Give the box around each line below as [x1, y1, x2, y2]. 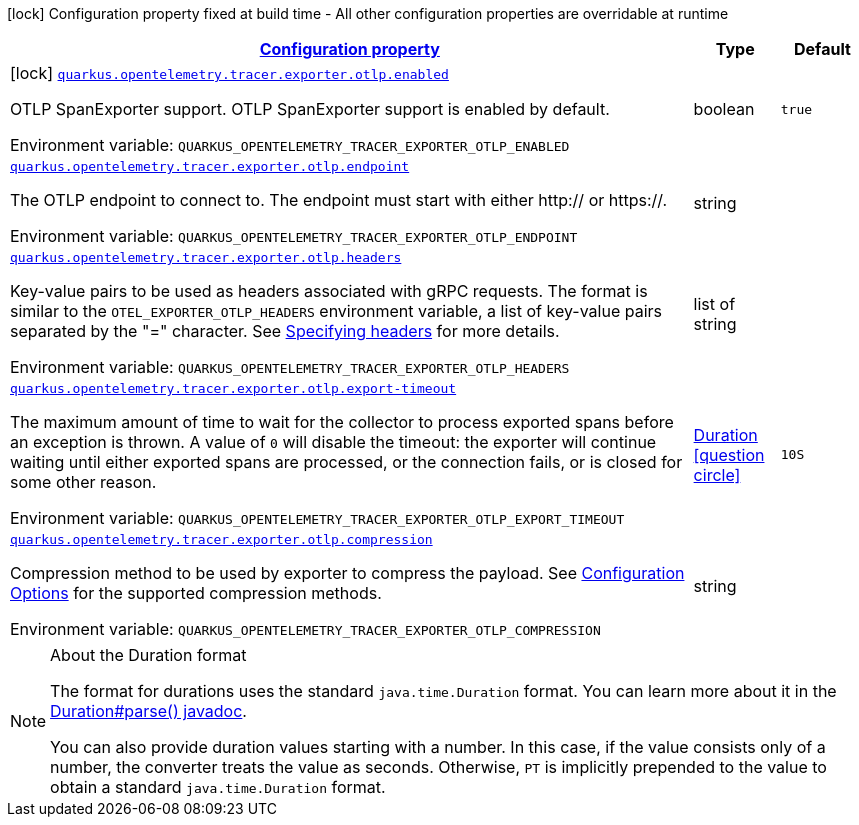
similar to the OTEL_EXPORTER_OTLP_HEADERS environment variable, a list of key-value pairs [10, 301, 663, 321]
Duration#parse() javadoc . [50, 701, 247, 721]
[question [693, 444, 765, 465]
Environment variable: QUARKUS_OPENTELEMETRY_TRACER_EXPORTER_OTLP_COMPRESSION [10, 619, 601, 639]
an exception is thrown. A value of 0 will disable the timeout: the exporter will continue [10, 432, 657, 452]
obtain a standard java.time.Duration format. [50, 777, 386, 797]
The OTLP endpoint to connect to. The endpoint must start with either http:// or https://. [10, 190, 668, 210]
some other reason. [10, 472, 157, 492]
